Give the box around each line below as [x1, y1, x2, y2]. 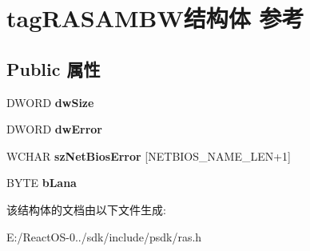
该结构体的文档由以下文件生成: [6, 201, 166, 217]
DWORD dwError [6, 121, 102, 137]
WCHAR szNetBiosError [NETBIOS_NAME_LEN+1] [6, 147, 291, 164]
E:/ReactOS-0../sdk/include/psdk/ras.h [6, 228, 202, 245]
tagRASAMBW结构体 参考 [6, 2, 304, 34]
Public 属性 [6, 56, 101, 81]
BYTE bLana [6, 174, 77, 191]
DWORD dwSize [6, 94, 94, 110]
